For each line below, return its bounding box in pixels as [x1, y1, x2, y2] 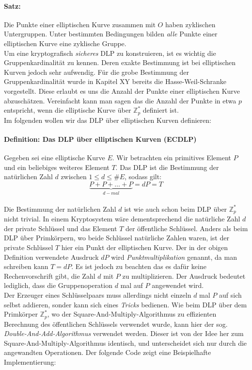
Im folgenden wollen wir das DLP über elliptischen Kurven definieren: [4, 115, 211, 125]
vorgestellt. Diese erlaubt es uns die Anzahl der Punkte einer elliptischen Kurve [4, 85, 240, 96]
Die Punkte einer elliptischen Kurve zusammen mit [4, 19, 156, 29]
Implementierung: [4, 357, 56, 367]
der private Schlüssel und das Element [4, 223, 117, 233]
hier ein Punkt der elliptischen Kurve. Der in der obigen [61, 242, 228, 252]
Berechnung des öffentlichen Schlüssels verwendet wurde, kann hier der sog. [4, 319, 228, 329]
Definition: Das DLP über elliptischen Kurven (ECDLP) [4, 134, 197, 144]
